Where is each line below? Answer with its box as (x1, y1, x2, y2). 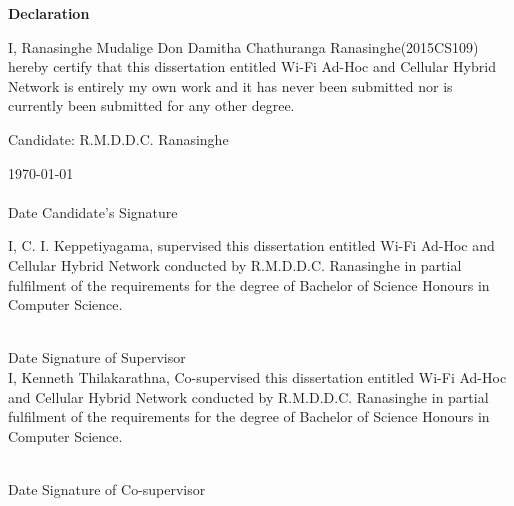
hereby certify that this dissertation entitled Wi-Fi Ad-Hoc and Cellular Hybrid (8, 56, 496, 77)
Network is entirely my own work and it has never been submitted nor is (8, 75, 453, 96)
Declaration (8, 3, 90, 23)
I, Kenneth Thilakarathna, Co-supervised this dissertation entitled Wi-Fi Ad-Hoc (8, 366, 507, 387)
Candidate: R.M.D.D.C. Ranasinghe (8, 128, 229, 149)
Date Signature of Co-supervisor (8, 478, 206, 499)
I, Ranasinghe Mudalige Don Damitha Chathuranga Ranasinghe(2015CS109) (8, 36, 479, 57)
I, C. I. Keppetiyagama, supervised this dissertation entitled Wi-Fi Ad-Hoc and (8, 235, 495, 256)
